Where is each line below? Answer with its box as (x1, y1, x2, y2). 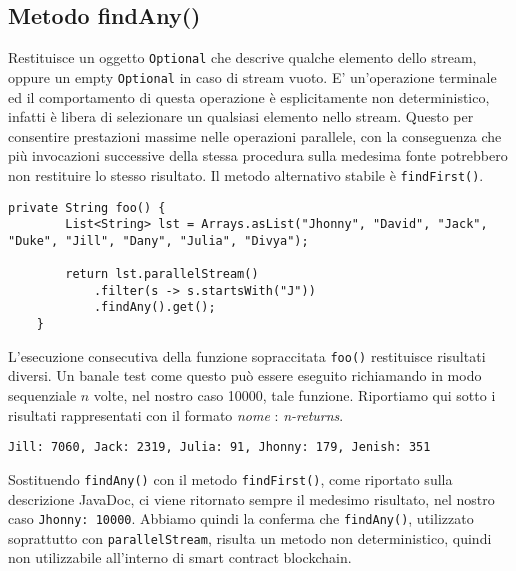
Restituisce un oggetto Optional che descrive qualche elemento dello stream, (8, 47, 477, 68)
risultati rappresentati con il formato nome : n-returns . (8, 404, 344, 425)
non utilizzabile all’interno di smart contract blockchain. (8, 547, 352, 568)
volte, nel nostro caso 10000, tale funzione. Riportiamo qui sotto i (93, 385, 496, 406)
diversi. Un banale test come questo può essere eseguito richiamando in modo (8, 365, 482, 386)
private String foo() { (8, 200, 166, 215)
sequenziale (8, 385, 77, 406)
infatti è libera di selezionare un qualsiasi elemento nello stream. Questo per (8, 106, 474, 127)
